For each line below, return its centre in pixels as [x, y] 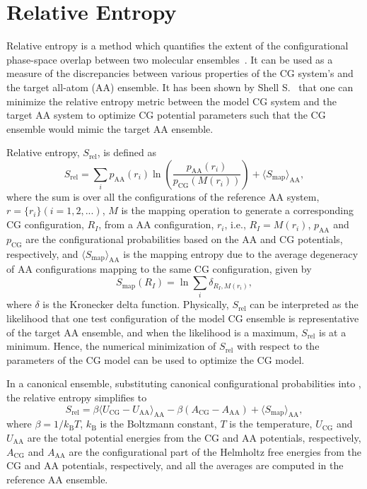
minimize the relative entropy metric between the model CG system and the [171, 101]
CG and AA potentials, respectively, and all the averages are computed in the [175, 465]
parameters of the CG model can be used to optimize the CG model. [156, 359]
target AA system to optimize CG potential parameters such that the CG [166, 115]
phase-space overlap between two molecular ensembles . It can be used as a [170, 59]
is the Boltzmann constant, [158, 424]
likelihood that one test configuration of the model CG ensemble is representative [183, 318]
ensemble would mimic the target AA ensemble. [110, 128]
